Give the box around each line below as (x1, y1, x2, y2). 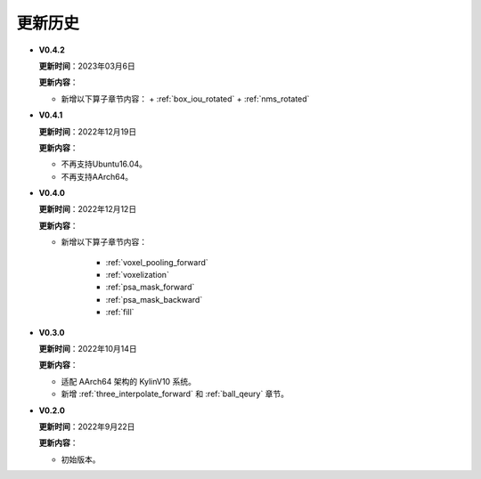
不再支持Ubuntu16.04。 (61, 158, 147, 169)
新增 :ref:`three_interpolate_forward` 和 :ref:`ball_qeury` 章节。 (61, 388, 289, 400)
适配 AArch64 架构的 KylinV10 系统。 (61, 376, 196, 386)
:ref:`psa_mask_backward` (105, 294, 203, 304)
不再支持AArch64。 (61, 171, 134, 182)
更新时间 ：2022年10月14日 (38, 343, 137, 353)
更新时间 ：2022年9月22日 (38, 421, 135, 432)
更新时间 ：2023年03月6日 (38, 61, 135, 71)
